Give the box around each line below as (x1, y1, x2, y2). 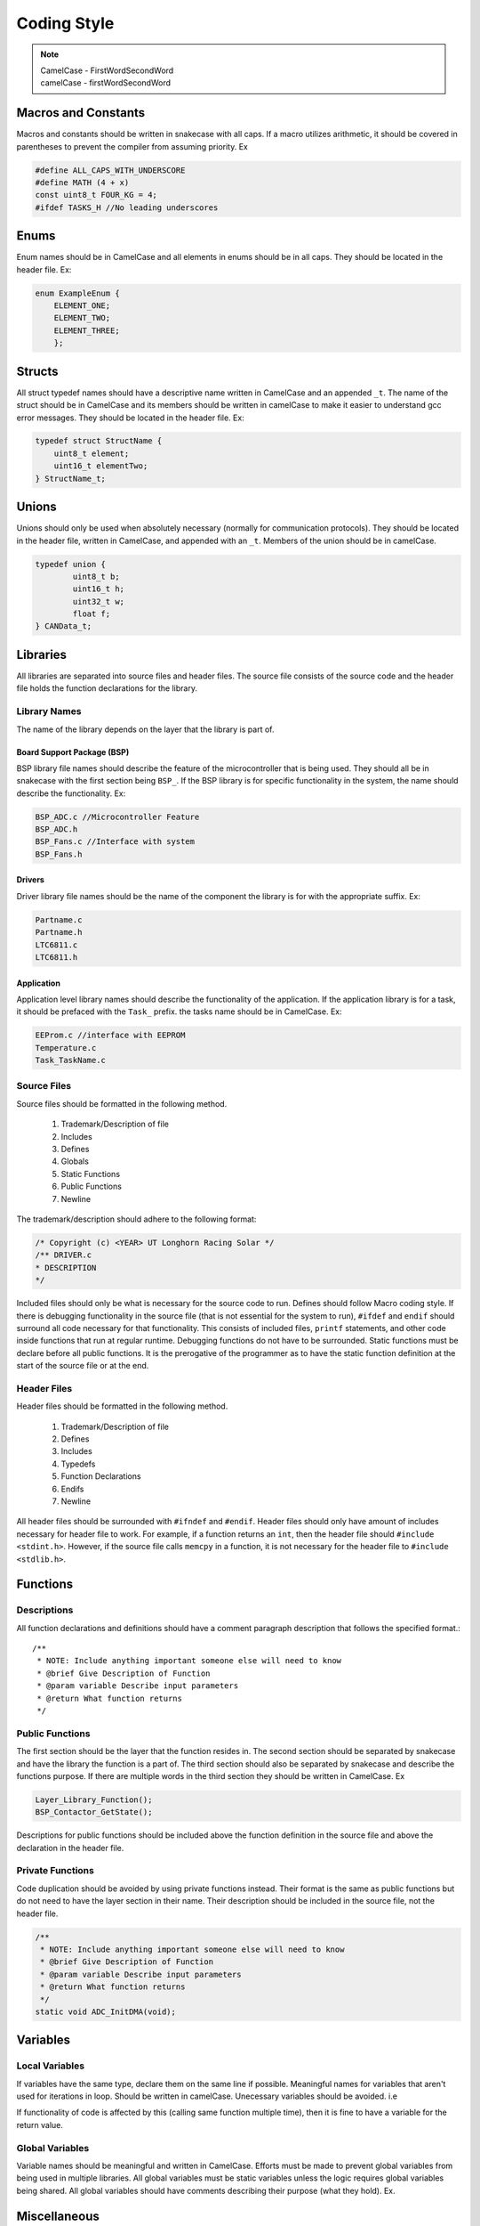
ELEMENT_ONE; (53, 301, 111, 311)
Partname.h (35, 927, 83, 938)
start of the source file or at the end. (16, 1361, 149, 1371)
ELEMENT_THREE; (53, 325, 120, 336)
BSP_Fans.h (35, 849, 83, 859)
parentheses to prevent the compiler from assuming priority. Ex (16, 141, 248, 151)
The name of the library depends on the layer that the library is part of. (16, 724, 275, 735)
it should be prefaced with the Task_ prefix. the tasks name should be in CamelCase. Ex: (16, 1006, 342, 1017)
